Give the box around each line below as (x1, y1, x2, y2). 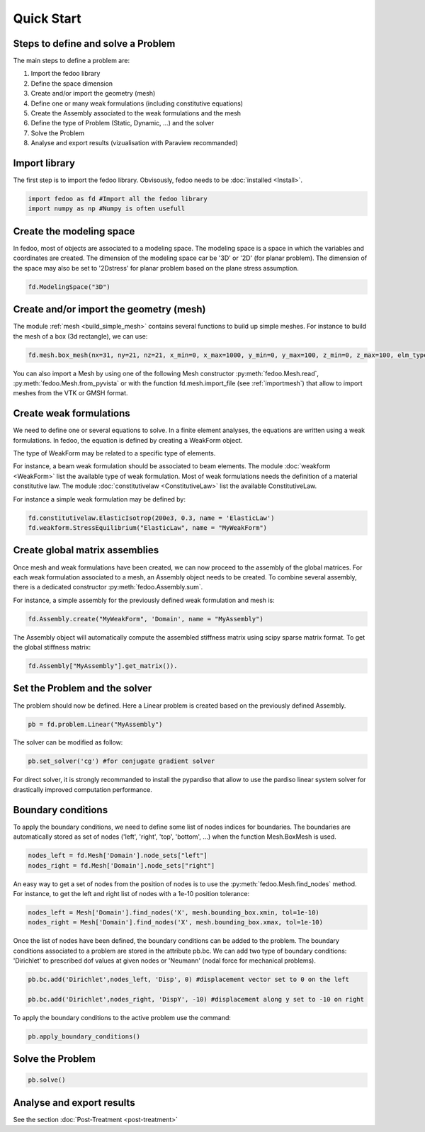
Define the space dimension (30, 79, 113, 88)
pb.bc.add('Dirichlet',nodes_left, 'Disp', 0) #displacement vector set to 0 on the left (28, 975, 350, 984)
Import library (13, 157, 76, 169)
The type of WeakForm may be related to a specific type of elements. (13, 449, 216, 458)
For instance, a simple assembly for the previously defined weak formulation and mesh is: (13, 596, 276, 604)
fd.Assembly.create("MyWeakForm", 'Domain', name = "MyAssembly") (28, 615, 263, 623)
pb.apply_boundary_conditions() (28, 1032, 141, 1041)
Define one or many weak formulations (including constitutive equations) (30, 99, 244, 108)
